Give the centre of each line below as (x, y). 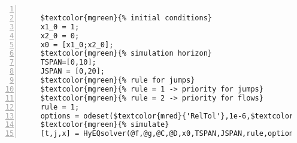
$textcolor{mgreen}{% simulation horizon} (126, 54)
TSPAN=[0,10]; (68, 63)
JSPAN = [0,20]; (73, 71)
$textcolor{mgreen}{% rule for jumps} (118, 80)
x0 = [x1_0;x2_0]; (77, 45)
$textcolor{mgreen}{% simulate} (105, 125)
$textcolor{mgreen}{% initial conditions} (126, 18)
